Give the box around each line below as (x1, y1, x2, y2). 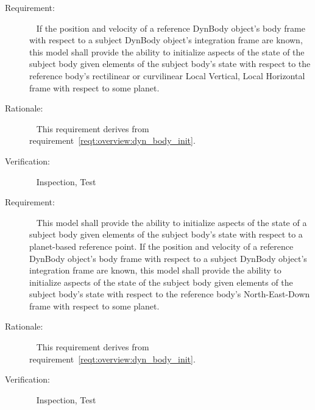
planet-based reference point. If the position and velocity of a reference (29, 239, 294, 252)
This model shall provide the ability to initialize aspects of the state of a (36, 216, 307, 228)
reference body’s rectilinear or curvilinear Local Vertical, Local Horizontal (29, 69, 305, 82)
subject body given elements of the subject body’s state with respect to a (29, 228, 303, 241)
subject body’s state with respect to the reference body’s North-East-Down (29, 288, 310, 300)
